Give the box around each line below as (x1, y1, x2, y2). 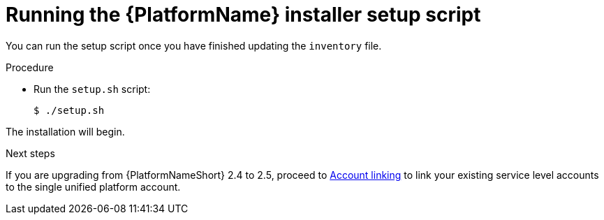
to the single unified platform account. (6, 180, 181, 193)
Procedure (6, 61, 54, 73)
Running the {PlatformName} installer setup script (6, 3, 481, 27)
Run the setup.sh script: (34, 82, 151, 95)
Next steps (6, 147, 55, 159)
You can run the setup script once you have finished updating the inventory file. (6, 39, 382, 52)
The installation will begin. (6, 125, 125, 138)
